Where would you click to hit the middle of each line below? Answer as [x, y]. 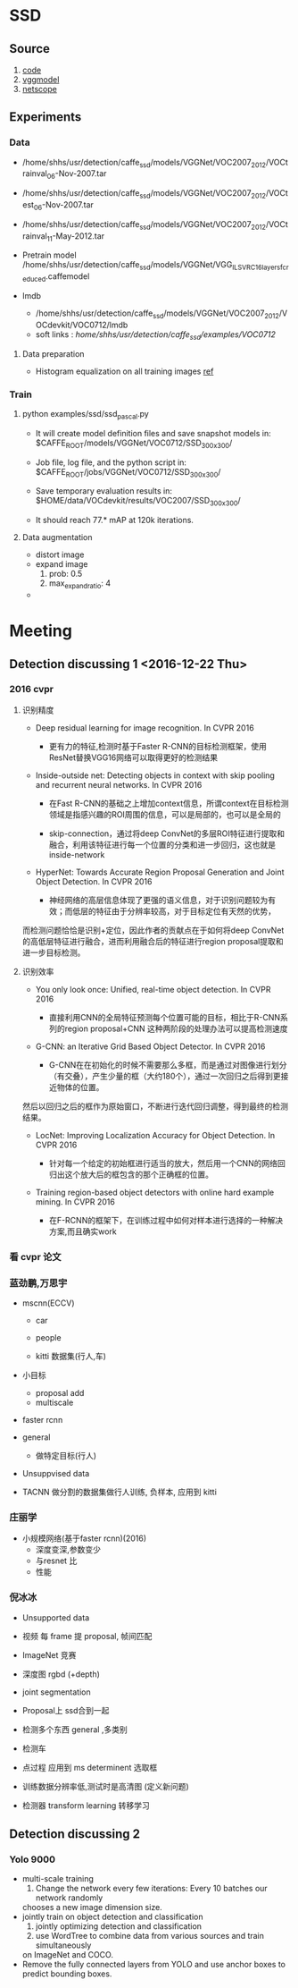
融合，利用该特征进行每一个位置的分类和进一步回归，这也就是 [162, 844]
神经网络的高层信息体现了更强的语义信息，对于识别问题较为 [158, 900]
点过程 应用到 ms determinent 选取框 [90, 1767]
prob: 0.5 [66, 574]
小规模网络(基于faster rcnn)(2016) [84, 1538]
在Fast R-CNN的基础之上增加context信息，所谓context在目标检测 [169, 803]
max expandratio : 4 [80, 584]
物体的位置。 [80, 1087]
